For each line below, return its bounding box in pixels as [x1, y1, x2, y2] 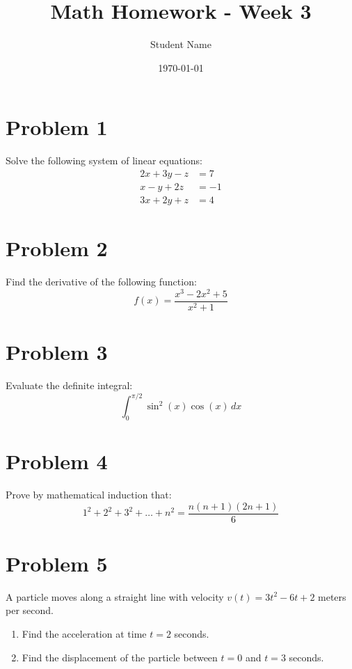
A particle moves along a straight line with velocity [6, 589, 224, 604]
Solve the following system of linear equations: [6, 153, 202, 168]
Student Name [150, 37, 211, 52]
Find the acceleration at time [22, 626, 147, 640]
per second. [6, 603, 54, 617]
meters [318, 589, 346, 604]
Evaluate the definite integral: [6, 377, 133, 392]
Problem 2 [6, 234, 108, 262]
